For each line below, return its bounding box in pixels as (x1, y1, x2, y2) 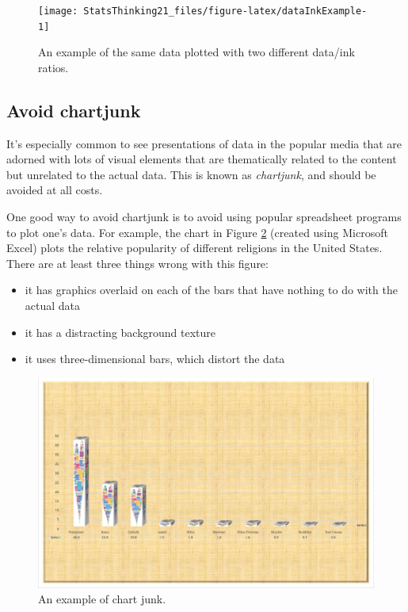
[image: (38, 6, 78, 17)
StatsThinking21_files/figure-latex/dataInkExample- (83, 6, 368, 17)
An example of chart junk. (38, 591, 166, 607)
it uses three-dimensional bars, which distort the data (25, 350, 285, 367)
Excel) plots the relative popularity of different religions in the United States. (6, 239, 383, 256)
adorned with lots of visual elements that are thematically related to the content (6, 151, 397, 167)
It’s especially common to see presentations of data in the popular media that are (6, 135, 402, 151)
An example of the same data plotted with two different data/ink (38, 44, 355, 60)
